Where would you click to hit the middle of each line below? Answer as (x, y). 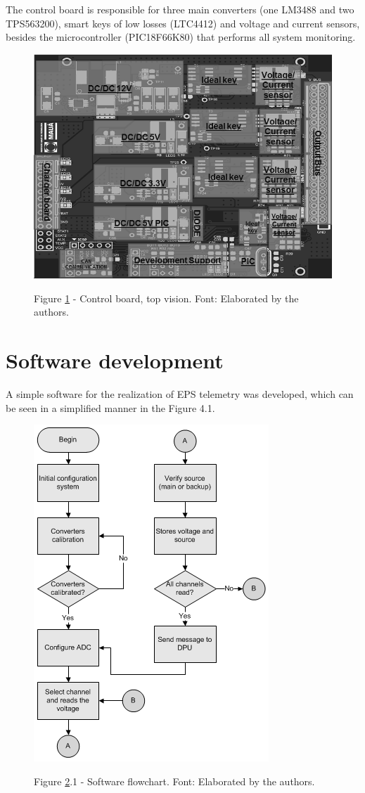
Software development (115, 360)
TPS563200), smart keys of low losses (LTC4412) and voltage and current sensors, (183, 23)
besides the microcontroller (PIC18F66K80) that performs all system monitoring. (181, 37)
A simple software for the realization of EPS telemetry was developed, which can (180, 393)
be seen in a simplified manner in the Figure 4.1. (110, 407)
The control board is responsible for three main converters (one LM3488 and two (180, 9)
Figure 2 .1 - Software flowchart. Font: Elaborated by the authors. (174, 781)
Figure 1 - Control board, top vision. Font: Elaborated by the (166, 298)
